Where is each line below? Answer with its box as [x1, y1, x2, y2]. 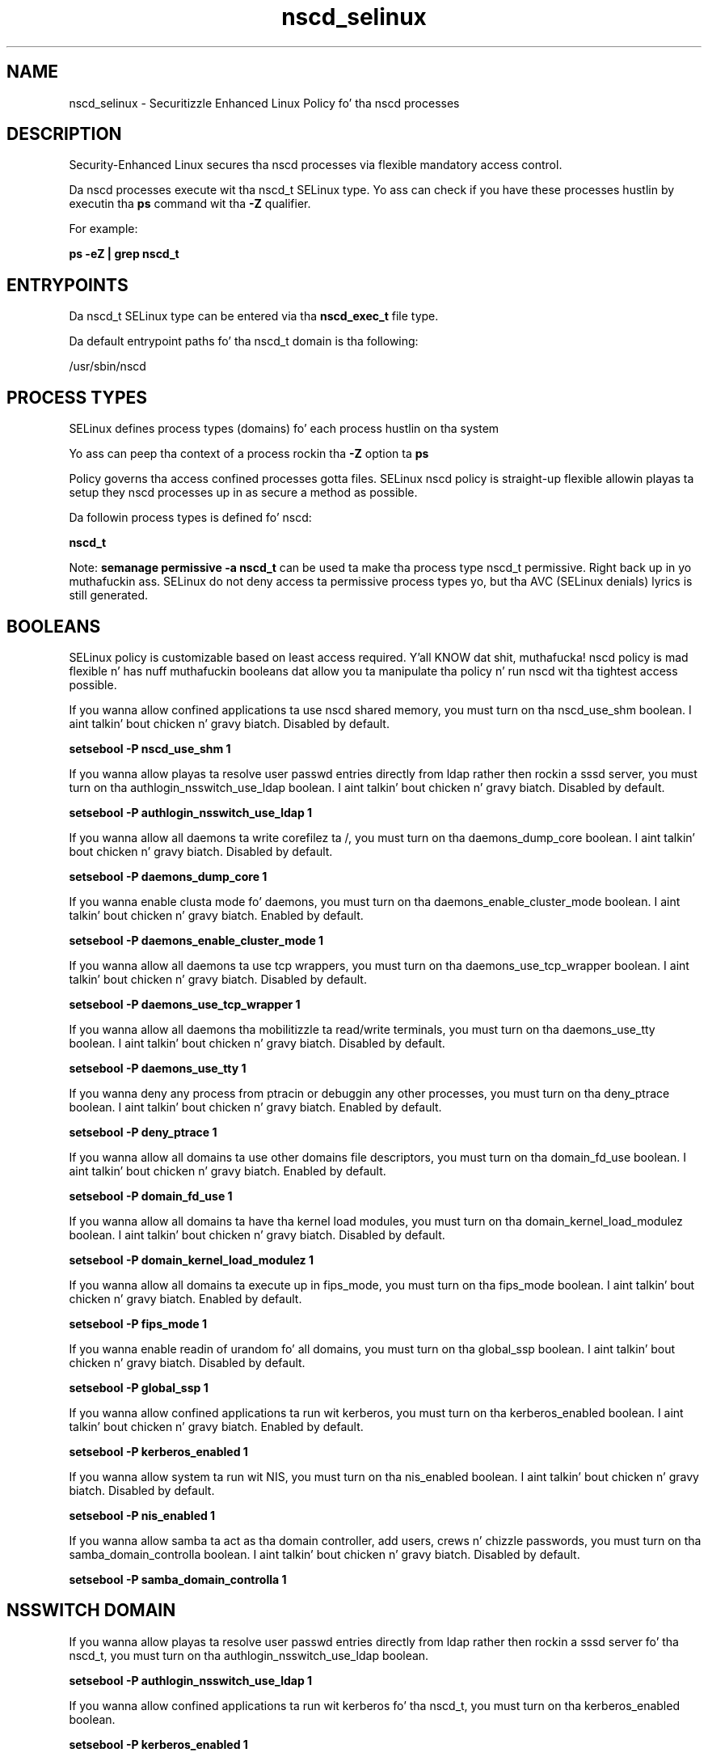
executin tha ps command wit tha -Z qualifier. [69, 197, 311, 211]
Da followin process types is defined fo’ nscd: [69, 510, 312, 525]
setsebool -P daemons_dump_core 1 [69, 869, 268, 883]
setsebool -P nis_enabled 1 [69, 1508, 216, 1522]
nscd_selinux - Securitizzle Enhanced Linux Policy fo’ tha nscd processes [69, 95, 460, 110]
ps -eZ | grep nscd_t [69, 247, 179, 261]
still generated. [69, 588, 148, 603]
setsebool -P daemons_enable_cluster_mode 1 [69, 933, 324, 947]
